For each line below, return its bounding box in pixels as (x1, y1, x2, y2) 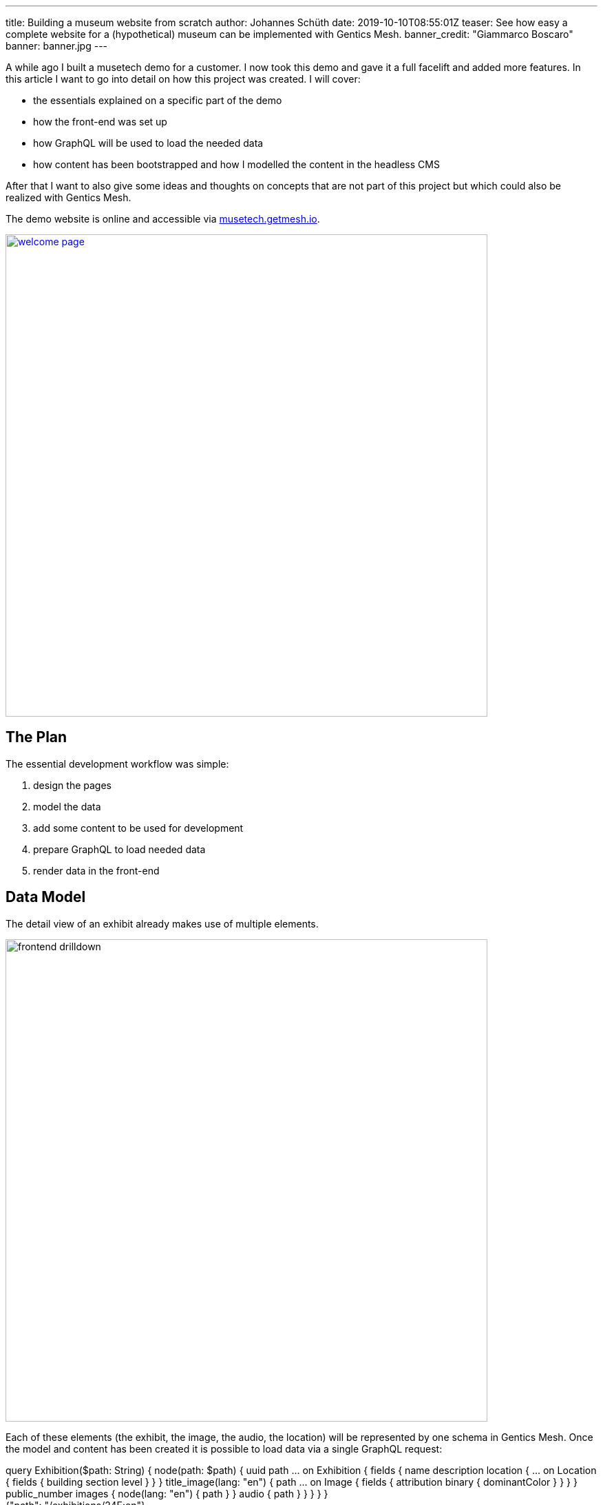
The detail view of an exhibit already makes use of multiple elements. (6, 917, 319, 930)
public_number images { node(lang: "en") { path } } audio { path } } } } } (6, 1487, 328, 1499)
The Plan (6, 728, 67, 746)
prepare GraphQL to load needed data (33, 843, 206, 855)
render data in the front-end (33, 864, 160, 877)
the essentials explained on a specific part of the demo (33, 94, 282, 106)
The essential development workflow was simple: (6, 757, 229, 770)
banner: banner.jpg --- (6, 40, 108, 52)
